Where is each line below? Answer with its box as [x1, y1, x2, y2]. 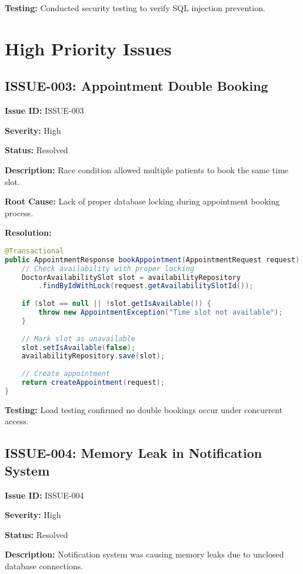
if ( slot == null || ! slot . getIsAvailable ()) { [21, 299, 211, 308]
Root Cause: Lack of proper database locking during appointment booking [5, 195, 280, 207]
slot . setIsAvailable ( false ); [21, 343, 135, 352]
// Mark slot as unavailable [21, 334, 135, 343]
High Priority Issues [5, 36, 172, 60]
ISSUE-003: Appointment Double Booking [5, 77, 268, 95]
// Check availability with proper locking [21, 264, 195, 273]
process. [5, 206, 34, 219]
